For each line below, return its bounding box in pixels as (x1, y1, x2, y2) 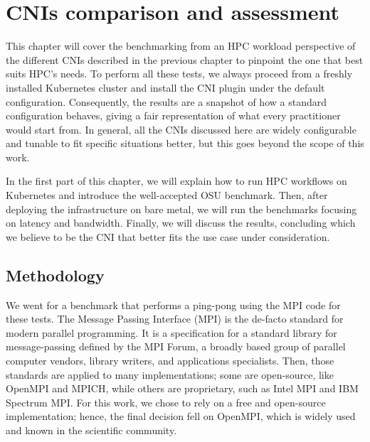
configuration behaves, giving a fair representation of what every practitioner (6, 108, 341, 123)
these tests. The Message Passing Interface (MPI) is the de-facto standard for (6, 311, 344, 326)
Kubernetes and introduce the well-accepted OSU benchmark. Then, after (6, 188, 328, 203)
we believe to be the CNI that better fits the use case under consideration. (6, 229, 330, 244)
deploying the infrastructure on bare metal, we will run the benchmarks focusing (6, 201, 357, 216)
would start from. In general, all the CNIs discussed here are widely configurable (6, 122, 356, 136)
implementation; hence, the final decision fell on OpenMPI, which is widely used (6, 409, 356, 424)
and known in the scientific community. (6, 422, 177, 437)
